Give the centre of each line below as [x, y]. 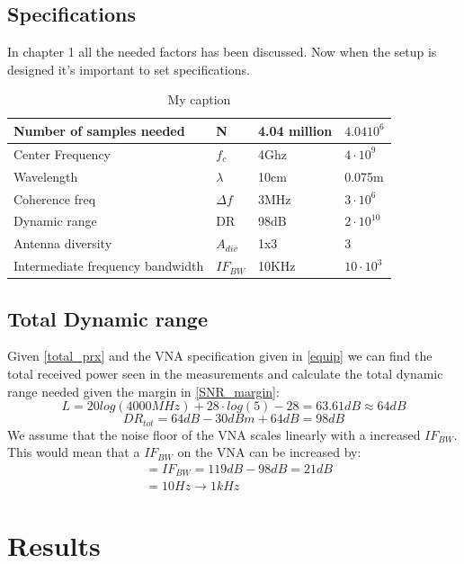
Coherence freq [55, 198]
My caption [199, 99]
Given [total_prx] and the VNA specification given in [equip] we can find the [220, 356]
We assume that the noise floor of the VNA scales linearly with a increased [214, 434]
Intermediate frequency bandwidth [109, 266]
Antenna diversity [63, 243]
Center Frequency [62, 153]
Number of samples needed [99, 130]
